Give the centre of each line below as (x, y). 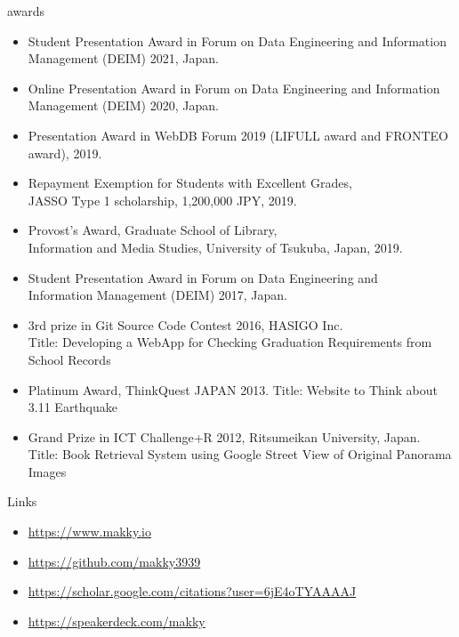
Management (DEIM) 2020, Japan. (123, 105)
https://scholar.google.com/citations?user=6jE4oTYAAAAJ (192, 591)
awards (26, 11)
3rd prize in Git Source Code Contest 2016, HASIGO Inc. (185, 324)
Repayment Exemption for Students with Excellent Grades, (190, 183)
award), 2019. (65, 153)
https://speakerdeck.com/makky (117, 621)
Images (47, 471)
